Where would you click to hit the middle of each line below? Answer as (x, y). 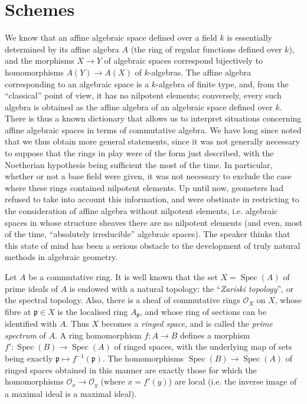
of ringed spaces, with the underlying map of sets (203, 346)
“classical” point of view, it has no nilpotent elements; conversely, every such (143, 95)
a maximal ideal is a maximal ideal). (71, 393)
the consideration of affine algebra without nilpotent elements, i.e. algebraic (141, 211)
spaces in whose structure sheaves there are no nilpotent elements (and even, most (153, 222)
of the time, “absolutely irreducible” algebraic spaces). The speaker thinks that (148, 234)
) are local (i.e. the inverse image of (233, 381)
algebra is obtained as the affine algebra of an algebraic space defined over (139, 106)
